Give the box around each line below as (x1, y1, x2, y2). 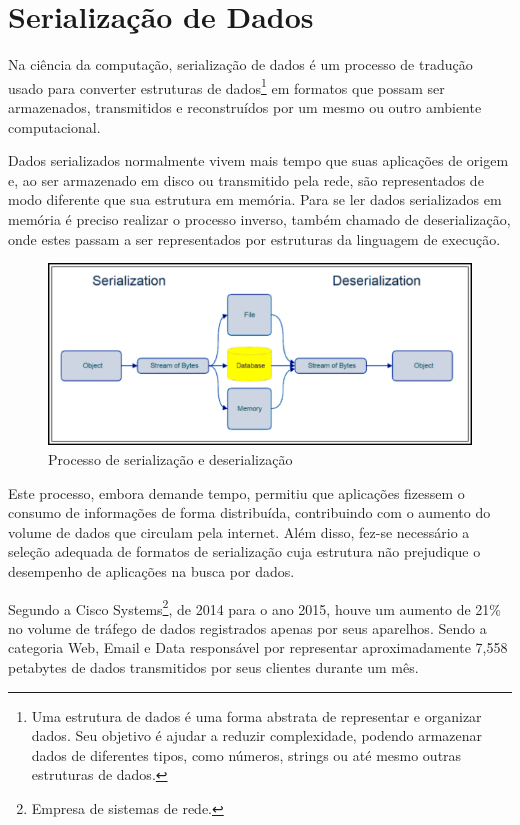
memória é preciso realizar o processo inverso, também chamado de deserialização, (8, 208, 511, 229)
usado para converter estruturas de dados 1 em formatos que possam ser (8, 74, 445, 98)
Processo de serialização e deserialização (48, 449, 293, 470)
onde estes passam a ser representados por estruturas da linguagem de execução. (8, 228, 501, 249)
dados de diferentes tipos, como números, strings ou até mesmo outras (31, 744, 462, 765)
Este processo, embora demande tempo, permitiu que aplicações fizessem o (8, 482, 465, 503)
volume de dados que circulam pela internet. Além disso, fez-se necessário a (8, 521, 470, 542)
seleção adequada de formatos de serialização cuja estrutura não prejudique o (8, 541, 481, 562)
